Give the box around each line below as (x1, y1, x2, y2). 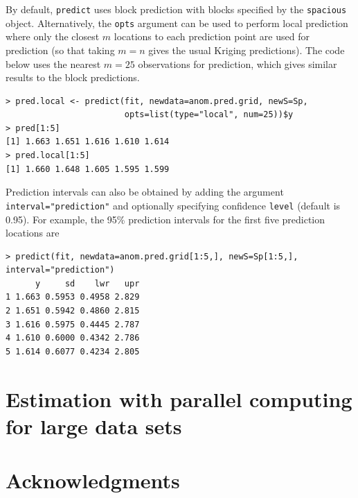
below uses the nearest (6, 56, 101, 71)
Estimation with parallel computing (6, 384, 352, 413)
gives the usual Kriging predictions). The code (148, 42, 345, 57)
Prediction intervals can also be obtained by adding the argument (6, 184, 284, 199)
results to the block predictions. (6, 70, 140, 85)
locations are (6, 225, 60, 240)
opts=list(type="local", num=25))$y (124, 110, 294, 120)
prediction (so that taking (6, 42, 115, 57)
